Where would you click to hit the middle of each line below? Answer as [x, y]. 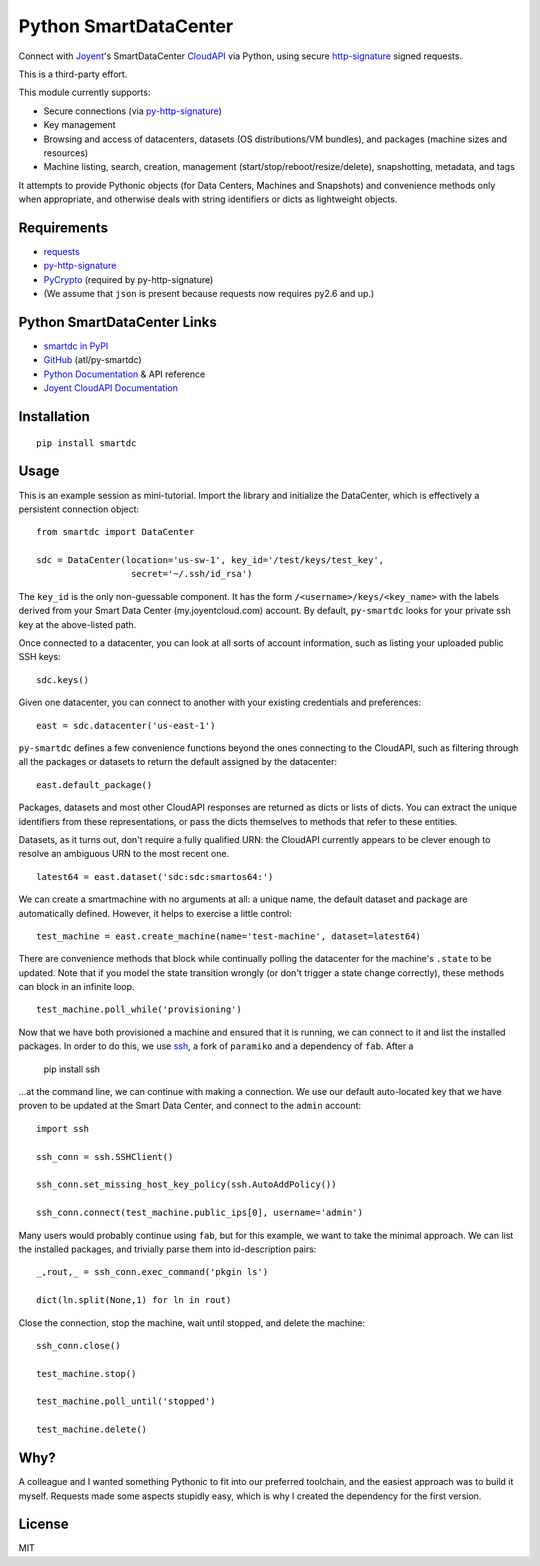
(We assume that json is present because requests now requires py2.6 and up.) [209, 294]
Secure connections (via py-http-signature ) [132, 111]
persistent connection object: [79, 509]
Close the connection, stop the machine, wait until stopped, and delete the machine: [191, 1322]
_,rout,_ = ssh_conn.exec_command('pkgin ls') [152, 1272]
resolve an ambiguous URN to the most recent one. [124, 854]
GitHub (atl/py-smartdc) [92, 360]
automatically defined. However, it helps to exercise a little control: [155, 913]
